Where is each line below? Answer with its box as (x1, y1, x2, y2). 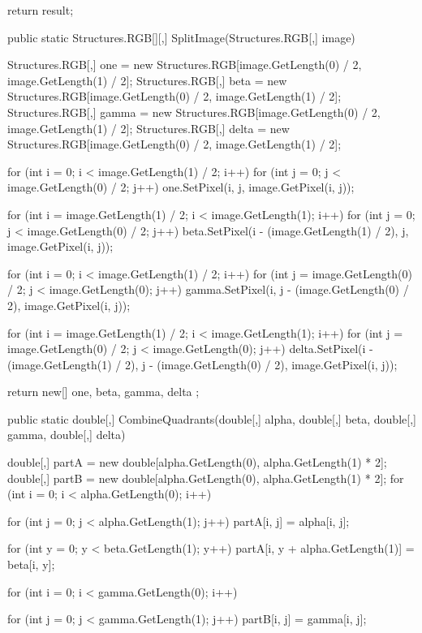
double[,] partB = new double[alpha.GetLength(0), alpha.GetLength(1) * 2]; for (7, 469, 404, 486)
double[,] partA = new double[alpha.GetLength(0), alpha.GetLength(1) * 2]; (7, 454, 387, 471)
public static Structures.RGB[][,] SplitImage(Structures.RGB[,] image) (7, 28, 355, 45)
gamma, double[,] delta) (7, 426, 126, 443)
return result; (7, 2, 74, 18)
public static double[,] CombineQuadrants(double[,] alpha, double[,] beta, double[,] (7, 410, 416, 427)
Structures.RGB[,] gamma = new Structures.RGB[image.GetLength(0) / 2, (7, 103, 381, 120)
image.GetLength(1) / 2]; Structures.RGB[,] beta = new (7, 71, 287, 88)
